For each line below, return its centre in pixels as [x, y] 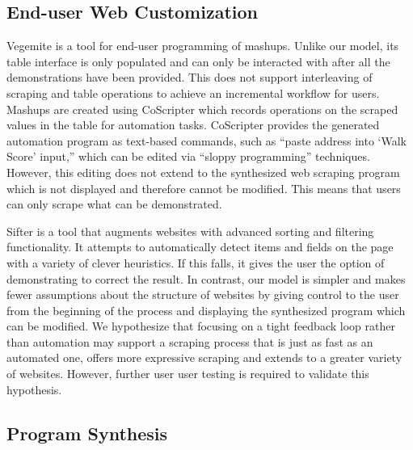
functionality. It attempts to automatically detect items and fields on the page [200, 247]
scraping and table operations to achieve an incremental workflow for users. [193, 93]
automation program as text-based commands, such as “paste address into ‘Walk [206, 140]
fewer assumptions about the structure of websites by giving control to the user [203, 294]
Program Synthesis [87, 433]
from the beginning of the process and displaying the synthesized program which [206, 310]
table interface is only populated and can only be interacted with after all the [198, 61]
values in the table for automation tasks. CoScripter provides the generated [193, 125]
